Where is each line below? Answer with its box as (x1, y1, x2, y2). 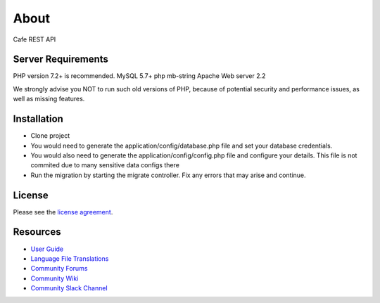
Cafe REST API (13, 35, 56, 44)
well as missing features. (13, 95, 85, 103)
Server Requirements (13, 53, 109, 65)
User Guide (30, 245, 64, 253)
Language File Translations (30, 254, 109, 263)
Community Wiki (30, 274, 79, 283)
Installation (13, 113, 63, 125)
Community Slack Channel (30, 284, 108, 292)
